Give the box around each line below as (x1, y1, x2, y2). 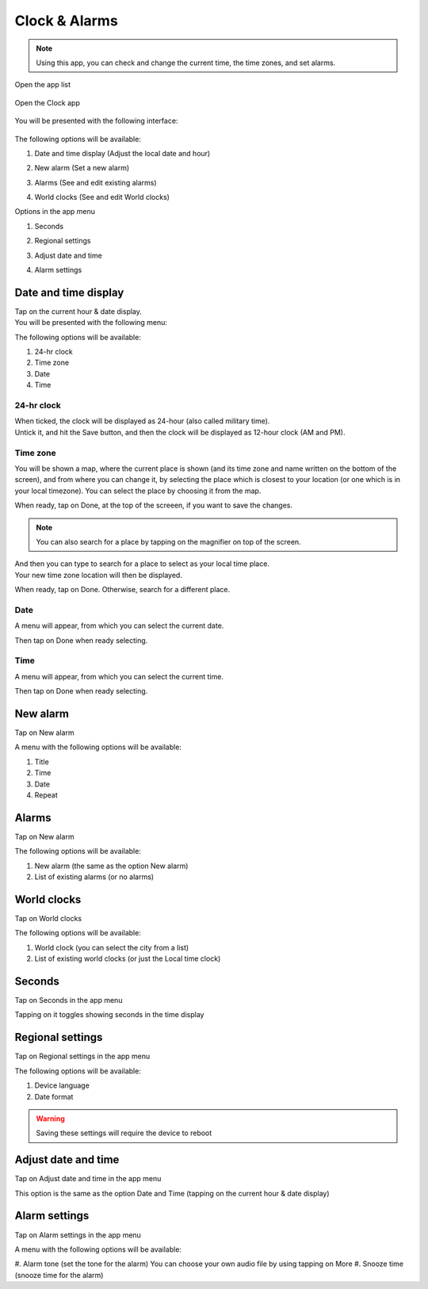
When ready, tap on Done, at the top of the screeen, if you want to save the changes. (14, 500, 293, 511)
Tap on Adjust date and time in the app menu (14, 1174, 162, 1184)
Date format (34, 1092, 74, 1101)
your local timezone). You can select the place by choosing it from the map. (14, 486, 262, 495)
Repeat (34, 790, 59, 800)
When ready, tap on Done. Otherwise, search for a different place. (14, 585, 231, 595)
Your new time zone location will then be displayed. (14, 570, 182, 579)
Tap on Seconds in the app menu (14, 996, 123, 1005)
